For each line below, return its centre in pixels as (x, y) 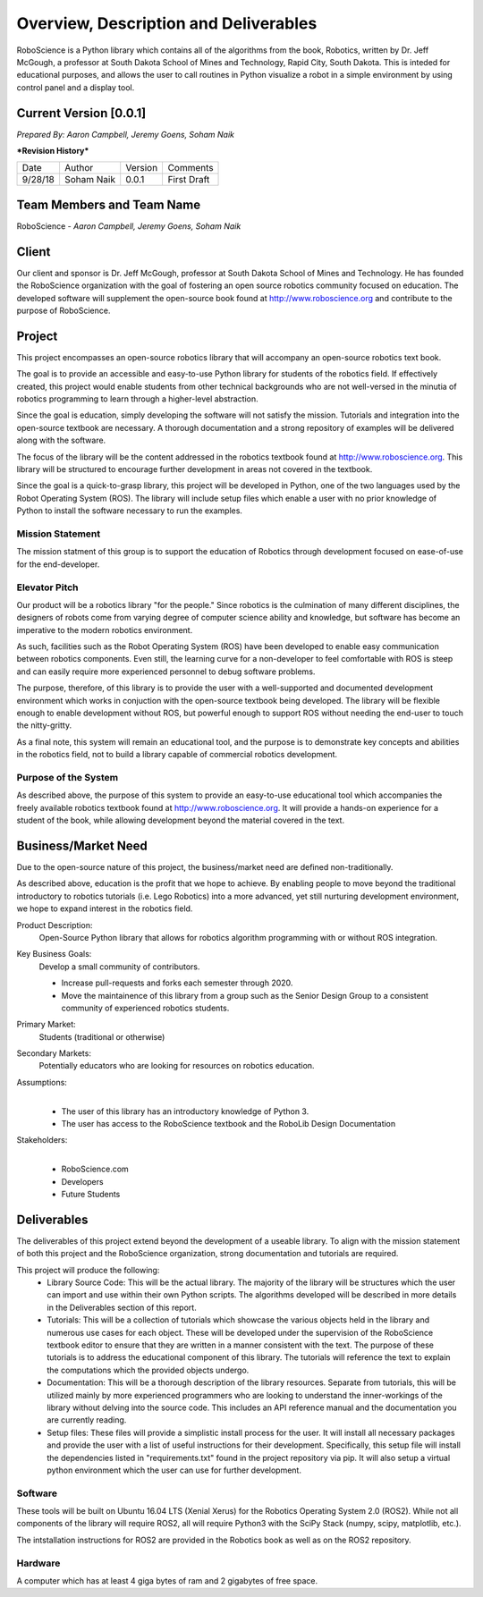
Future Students (91, 1194)
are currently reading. (87, 1420)
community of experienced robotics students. (145, 1008)
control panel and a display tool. (76, 87)
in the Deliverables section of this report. (122, 1307)
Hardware (38, 1563)
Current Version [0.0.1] (81, 113)
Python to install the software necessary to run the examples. (130, 511)
